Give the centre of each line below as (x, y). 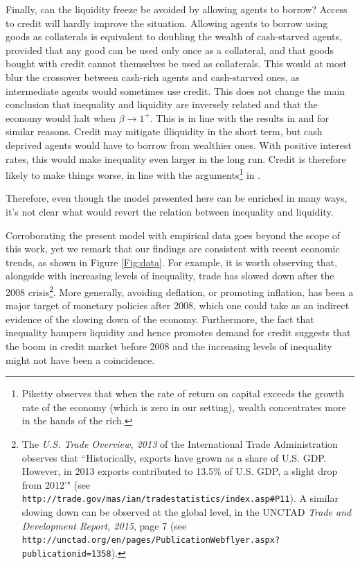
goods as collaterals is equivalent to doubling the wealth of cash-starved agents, (174, 36)
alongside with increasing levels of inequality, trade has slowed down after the (170, 276)
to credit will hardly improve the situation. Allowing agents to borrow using (167, 23)
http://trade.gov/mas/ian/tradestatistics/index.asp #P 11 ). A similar (180, 498)
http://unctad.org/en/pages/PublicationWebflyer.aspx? (151, 540)
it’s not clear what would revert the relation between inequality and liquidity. (170, 211)
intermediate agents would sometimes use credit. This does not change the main (175, 90)
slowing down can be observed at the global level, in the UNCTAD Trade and (187, 511)
